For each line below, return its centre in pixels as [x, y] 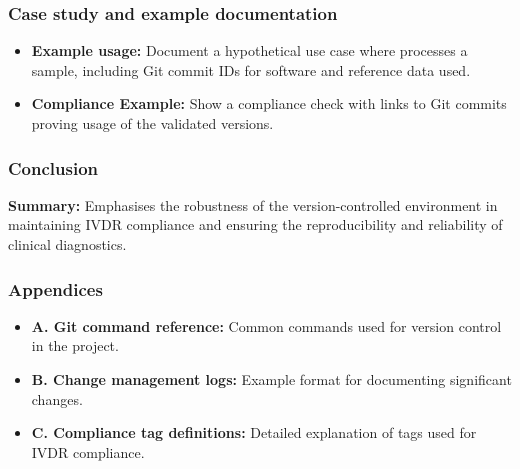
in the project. [75, 345]
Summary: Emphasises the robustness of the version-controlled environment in [253, 204]
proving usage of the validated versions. [152, 123]
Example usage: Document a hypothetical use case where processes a [249, 50]
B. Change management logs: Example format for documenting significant [271, 379]
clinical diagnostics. [67, 244]
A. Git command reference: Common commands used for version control [266, 325]
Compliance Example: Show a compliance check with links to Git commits [269, 103]
